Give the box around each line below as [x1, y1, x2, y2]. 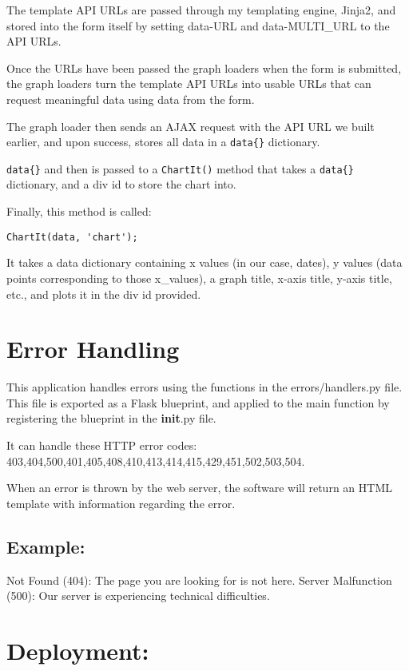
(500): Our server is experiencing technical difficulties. [6, 587, 270, 604]
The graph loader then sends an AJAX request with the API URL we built [6, 117, 375, 134]
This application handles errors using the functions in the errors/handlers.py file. [6, 379, 403, 395]
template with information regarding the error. [6, 494, 236, 511]
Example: [6, 534, 85, 558]
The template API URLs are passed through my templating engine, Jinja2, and [6, 2, 396, 18]
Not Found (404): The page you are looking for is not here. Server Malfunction [6, 571, 392, 588]
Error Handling [6, 332, 180, 365]
